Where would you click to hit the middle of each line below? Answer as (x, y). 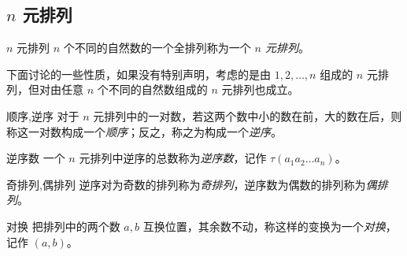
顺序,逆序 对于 (43, 115)
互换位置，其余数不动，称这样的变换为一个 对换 (264, 226)
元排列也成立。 (260, 89)
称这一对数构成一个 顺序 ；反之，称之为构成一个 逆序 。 (144, 131)
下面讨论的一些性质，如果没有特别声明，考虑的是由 (139, 74)
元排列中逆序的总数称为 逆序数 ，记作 (173, 158)
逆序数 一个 (36, 158)
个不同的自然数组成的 (152, 89)
